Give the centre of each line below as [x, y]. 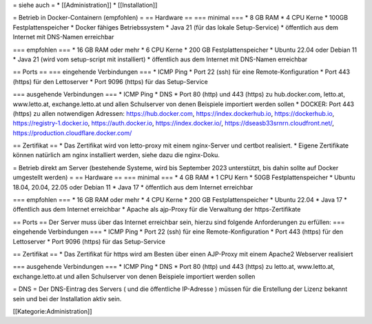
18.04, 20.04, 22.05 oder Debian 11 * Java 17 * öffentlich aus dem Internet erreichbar [133, 187]
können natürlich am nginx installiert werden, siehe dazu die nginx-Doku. [116, 155]
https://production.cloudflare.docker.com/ [72, 133]
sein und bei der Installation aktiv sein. [67, 298]
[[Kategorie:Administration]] [52, 311]
